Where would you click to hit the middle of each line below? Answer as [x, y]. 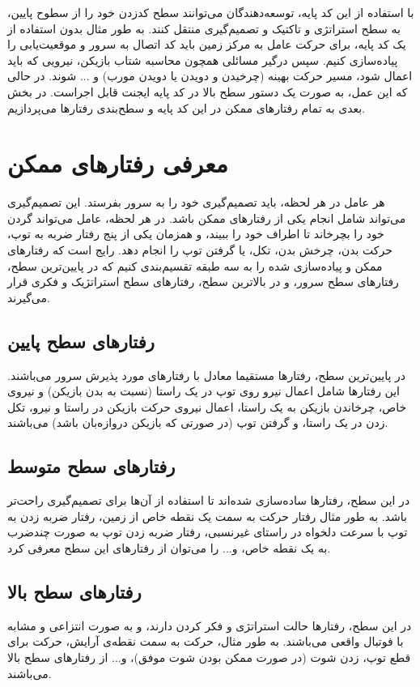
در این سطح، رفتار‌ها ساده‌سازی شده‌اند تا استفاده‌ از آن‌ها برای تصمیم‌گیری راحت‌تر [209, 500]
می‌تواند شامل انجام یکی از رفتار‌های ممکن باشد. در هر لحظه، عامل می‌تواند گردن [207, 218]
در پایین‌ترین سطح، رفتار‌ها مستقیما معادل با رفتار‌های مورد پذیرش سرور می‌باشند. [206, 375]
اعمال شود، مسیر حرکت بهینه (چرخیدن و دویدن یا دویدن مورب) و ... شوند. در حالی [210, 76]
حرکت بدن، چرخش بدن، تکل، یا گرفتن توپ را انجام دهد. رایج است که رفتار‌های [200, 250]
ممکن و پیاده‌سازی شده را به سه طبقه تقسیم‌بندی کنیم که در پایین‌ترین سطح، [195, 265]
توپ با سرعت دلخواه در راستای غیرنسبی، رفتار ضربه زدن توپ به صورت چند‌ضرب [208, 532]
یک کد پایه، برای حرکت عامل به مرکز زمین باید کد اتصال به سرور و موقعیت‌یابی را [207, 44]
